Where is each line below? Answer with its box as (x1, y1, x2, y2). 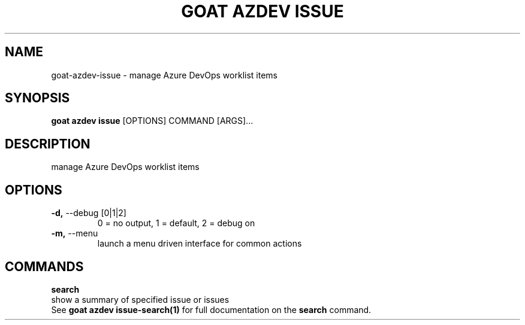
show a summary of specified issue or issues (51, 294, 230, 305)
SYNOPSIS (5, 90, 70, 106)
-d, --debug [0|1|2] (51, 208, 126, 218)
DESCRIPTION (5, 136, 90, 151)
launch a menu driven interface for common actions (97, 238, 302, 249)
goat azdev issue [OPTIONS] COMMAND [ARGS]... (51, 116, 254, 126)
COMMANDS (5, 259, 84, 274)
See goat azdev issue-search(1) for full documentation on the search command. (51, 304, 372, 315)
